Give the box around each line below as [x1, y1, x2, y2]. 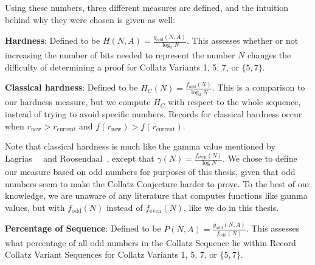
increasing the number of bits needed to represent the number [5, 49, 235, 61]
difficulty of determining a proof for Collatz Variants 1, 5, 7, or [5, 60, 239, 73]
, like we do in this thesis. [183, 201, 279, 213]
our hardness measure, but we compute [5, 95, 151, 108]
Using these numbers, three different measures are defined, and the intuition [5, 1, 289, 13]
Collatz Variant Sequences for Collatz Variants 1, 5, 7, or [5, 248, 217, 261]
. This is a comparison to [212, 81, 305, 94]
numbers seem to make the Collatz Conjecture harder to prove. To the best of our [5, 177, 311, 190]
